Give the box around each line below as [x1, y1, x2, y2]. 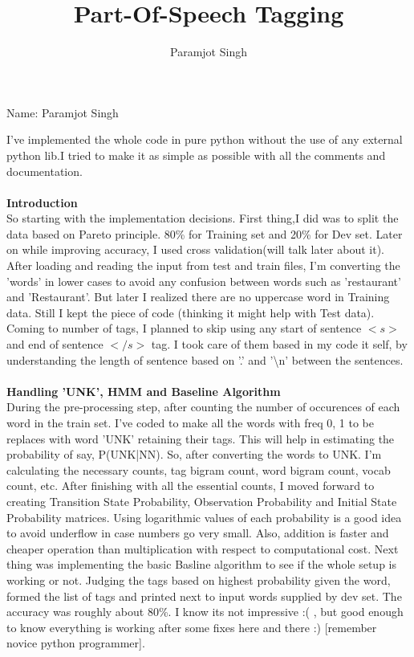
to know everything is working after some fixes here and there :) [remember [6, 618, 377, 635]
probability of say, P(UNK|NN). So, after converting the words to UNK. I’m [6, 446, 382, 463]
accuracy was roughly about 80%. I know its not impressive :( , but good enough [6, 603, 404, 620]
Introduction [6, 194, 78, 210]
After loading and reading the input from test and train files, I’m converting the [6, 257, 400, 274]
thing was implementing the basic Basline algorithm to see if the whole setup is [6, 556, 396, 573]
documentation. [6, 162, 83, 179]
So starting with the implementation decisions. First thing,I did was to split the [6, 210, 399, 226]
